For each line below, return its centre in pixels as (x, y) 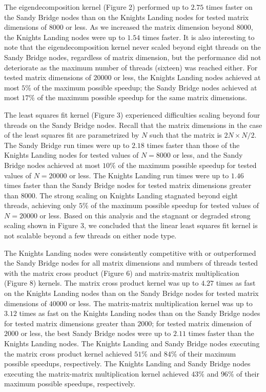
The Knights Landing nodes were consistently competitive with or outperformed (130, 253)
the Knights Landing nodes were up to (65, 37)
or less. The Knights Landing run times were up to (149, 175)
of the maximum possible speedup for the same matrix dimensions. (142, 97)
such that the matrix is (186, 135)
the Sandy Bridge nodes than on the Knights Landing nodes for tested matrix (127, 17)
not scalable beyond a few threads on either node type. (90, 236)
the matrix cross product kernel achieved (68, 353)
